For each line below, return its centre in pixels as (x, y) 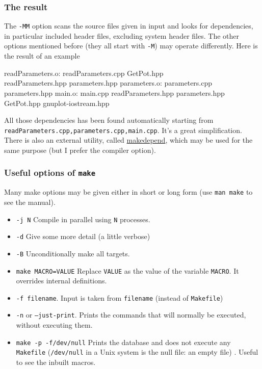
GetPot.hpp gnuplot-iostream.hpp (57, 103)
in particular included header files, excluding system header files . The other (122, 35)
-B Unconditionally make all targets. (73, 253)
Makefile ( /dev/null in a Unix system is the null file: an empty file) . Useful (137, 352)
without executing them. (54, 325)
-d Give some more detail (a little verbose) (83, 236)
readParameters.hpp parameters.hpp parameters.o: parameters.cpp (108, 83)
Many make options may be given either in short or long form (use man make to (128, 192)
